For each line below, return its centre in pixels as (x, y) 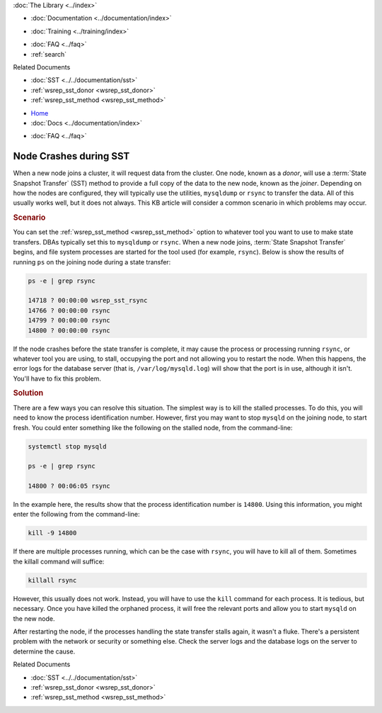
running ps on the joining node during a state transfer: (92, 262)
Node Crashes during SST (71, 156)
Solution (28, 393)
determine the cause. (44, 651)
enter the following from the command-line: (77, 515)
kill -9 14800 (52, 533)
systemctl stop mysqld (67, 446)
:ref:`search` (49, 54)
